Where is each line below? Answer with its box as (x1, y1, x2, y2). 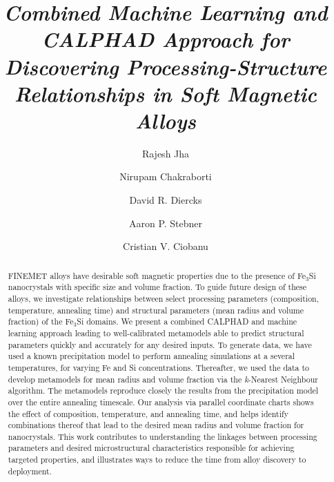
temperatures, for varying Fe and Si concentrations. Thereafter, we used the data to (8, 361, 310, 373)
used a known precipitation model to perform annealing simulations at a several (8, 350, 295, 362)
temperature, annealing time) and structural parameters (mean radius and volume (8, 304, 304, 316)
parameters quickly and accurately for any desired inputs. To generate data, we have (8, 338, 312, 350)
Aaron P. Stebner (128, 215, 203, 230)
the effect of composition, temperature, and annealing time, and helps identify (8, 407, 288, 419)
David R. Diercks (129, 193, 202, 207)
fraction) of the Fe (8, 316, 74, 327)
